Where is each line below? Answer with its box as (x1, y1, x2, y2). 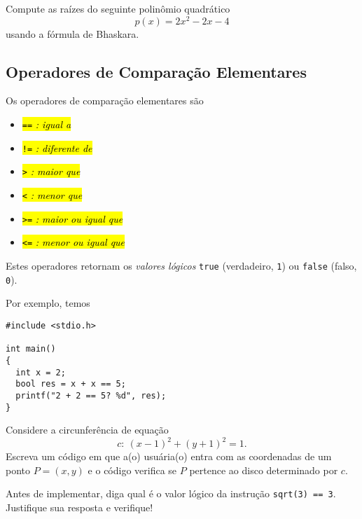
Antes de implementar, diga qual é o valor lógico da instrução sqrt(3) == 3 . (6, 486, 336, 501)
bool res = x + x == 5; (15, 379, 126, 389)
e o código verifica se (88, 462, 177, 477)
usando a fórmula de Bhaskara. (6, 26, 139, 41)
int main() (6, 344, 56, 354)
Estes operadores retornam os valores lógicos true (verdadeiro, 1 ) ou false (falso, (6, 258, 357, 272)
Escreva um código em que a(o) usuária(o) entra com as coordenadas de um (6, 449, 332, 464)
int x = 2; (15, 367, 66, 378)
